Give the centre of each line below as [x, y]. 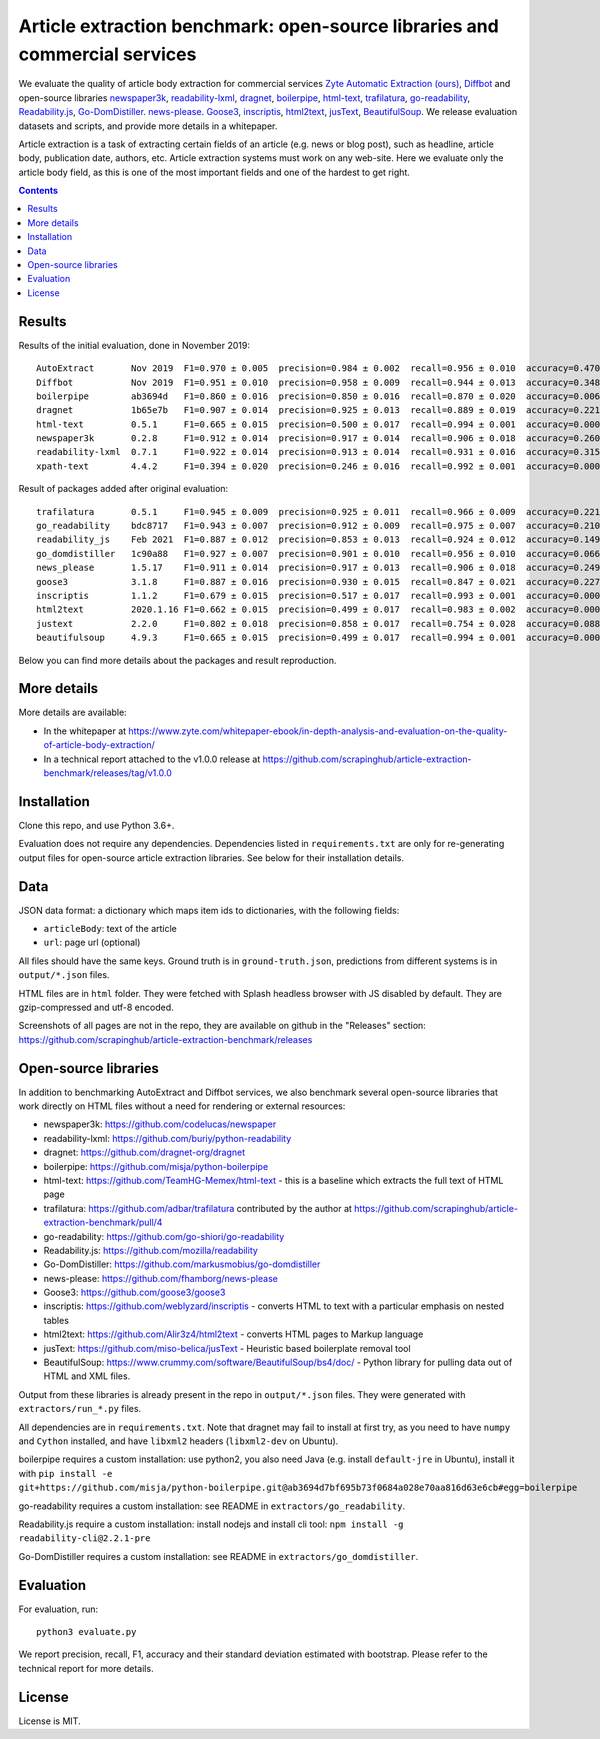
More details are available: [72, 712]
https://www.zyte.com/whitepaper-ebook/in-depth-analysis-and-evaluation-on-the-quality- [318, 731]
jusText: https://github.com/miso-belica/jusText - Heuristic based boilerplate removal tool [227, 1348]
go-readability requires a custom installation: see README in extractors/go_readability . [211, 1506]
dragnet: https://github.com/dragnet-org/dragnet [144, 1152]
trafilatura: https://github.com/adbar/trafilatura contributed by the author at [197, 1208]
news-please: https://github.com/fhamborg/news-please [161, 1278]
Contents [38, 191]
